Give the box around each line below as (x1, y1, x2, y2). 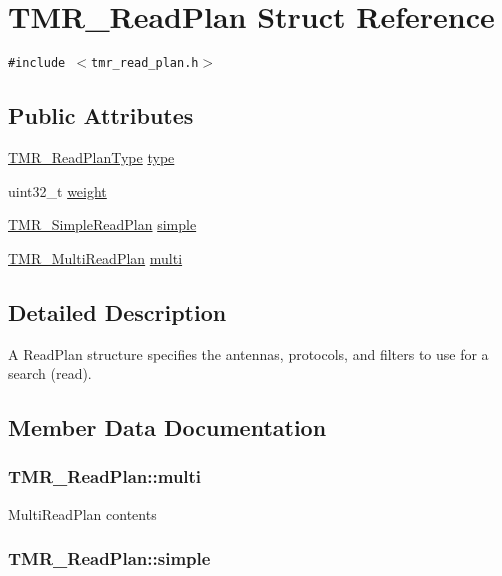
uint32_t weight (8, 180, 107, 201)
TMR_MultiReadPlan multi (8, 247, 183, 268)
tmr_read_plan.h (91, 56, 199, 71)
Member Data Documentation (8, 412, 327, 443)
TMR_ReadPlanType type (8, 146, 175, 167)
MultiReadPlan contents (8, 503, 157, 524)
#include (8, 56, 66, 71)
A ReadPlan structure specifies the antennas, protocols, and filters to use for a (8, 343, 489, 364)
